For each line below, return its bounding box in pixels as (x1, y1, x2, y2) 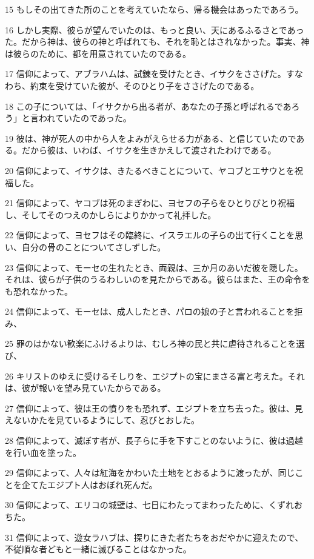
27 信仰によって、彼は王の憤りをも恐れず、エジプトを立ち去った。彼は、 (5, 401, 295, 414)
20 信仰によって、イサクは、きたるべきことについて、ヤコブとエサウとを (5, 164, 295, 176)
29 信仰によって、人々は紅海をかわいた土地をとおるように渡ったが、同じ (5, 466, 295, 479)
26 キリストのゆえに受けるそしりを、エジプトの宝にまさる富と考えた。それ (5, 369, 305, 382)
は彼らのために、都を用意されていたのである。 (5, 47, 192, 59)
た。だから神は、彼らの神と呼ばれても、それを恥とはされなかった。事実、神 (5, 35, 310, 48)
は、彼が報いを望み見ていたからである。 (5, 381, 166, 394)
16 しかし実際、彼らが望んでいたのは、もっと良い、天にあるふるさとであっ (5, 23, 304, 36)
